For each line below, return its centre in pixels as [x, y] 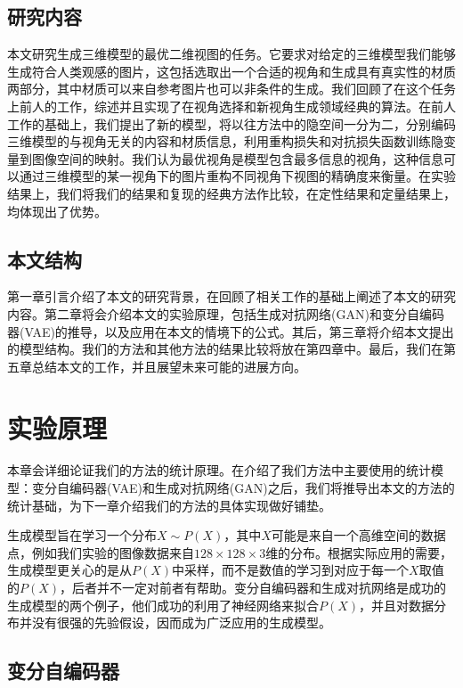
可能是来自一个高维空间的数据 [358, 535]
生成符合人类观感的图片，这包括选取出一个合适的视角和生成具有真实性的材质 [231, 71]
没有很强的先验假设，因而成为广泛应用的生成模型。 [181, 622]
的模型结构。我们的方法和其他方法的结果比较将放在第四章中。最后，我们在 [225, 349]
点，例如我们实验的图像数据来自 [101, 552]
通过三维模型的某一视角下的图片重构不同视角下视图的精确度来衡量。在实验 [237, 176]
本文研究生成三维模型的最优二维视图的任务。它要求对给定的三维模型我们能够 [231, 54]
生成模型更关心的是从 [69, 570]
